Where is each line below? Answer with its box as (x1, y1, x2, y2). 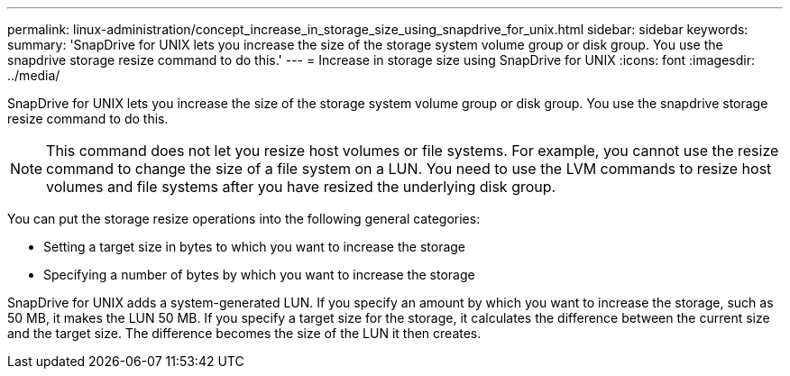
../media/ (7, 68, 60, 83)
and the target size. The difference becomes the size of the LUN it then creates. (7, 326, 482, 341)
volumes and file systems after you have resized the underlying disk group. (46, 178, 556, 196)
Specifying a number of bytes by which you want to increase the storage (43, 267, 475, 282)
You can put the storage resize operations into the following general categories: (7, 211, 481, 226)
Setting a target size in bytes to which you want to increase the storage (43, 239, 466, 254)
